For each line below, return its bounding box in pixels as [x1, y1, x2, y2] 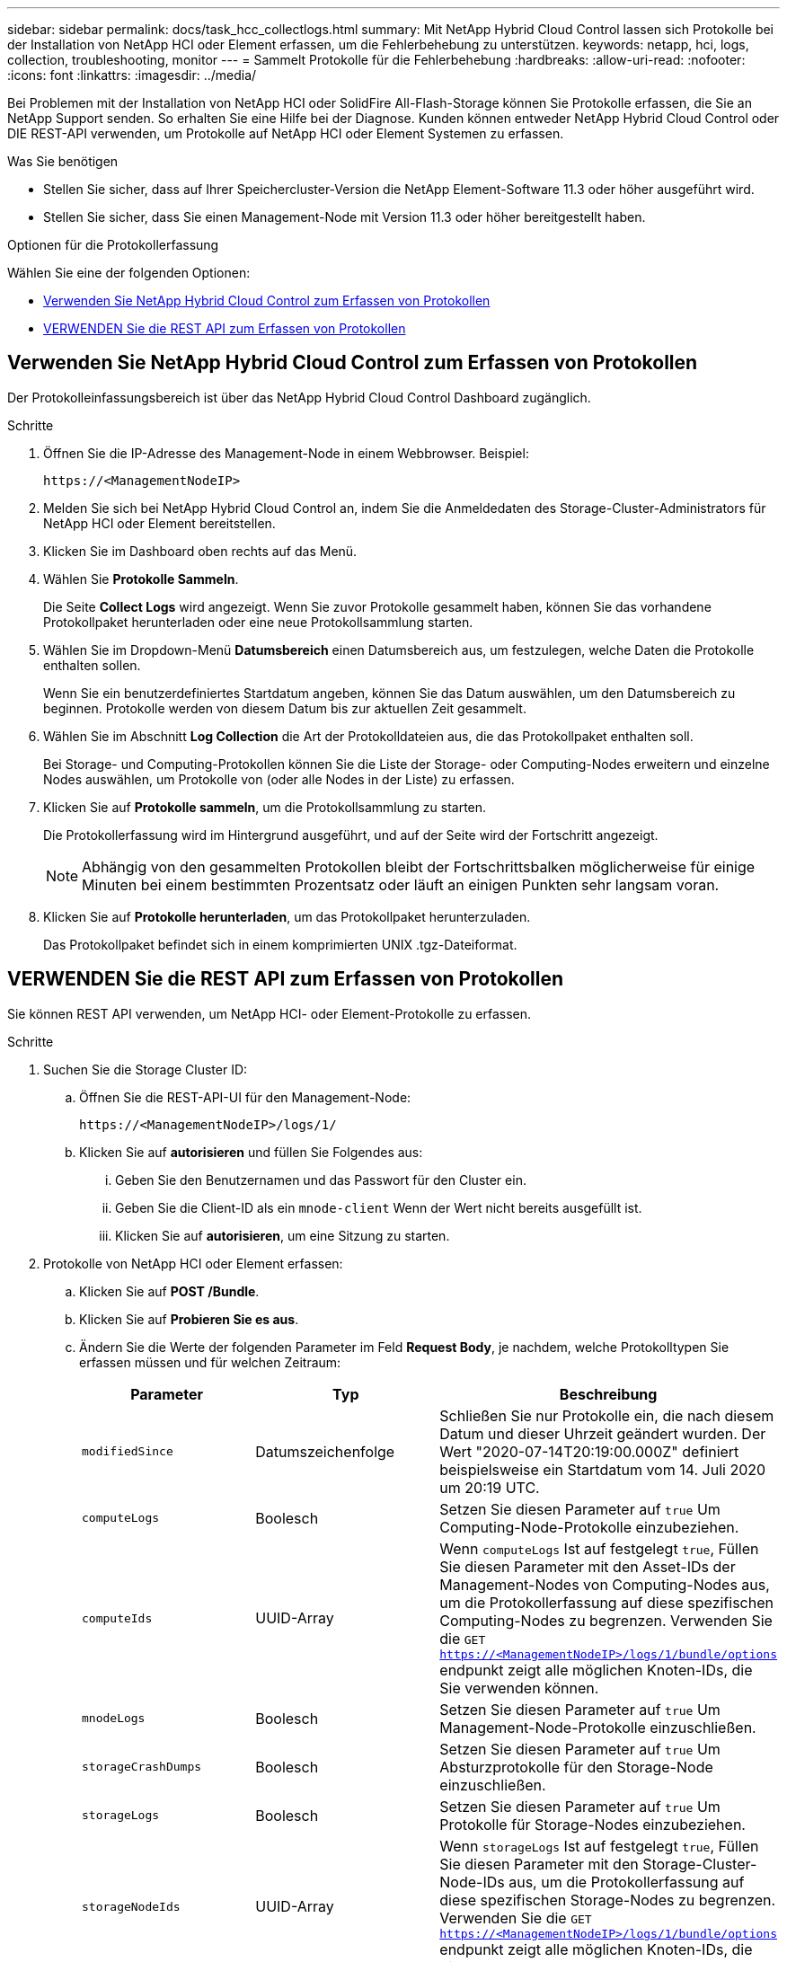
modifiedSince [82, 1445, 173, 1459]
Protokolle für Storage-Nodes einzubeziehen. [439, 1815, 746, 1834]
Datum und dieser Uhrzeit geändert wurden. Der [439, 1424, 766, 1443]
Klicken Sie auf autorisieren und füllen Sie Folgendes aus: [79, 1144, 423, 1160]
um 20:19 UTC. [439, 1478, 540, 1497]
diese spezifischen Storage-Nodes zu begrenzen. [439, 1890, 776, 1909]
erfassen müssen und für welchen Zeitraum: [79, 1354, 341, 1370]
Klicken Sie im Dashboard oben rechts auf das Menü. [43, 543, 358, 559]
